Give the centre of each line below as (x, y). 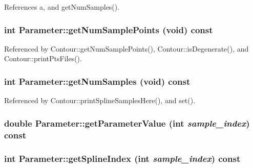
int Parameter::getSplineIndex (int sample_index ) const (122, 158)
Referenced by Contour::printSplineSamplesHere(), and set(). (100, 100)
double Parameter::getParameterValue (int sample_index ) (127, 123)
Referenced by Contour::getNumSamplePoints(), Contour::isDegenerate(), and (126, 48)
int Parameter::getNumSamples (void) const (97, 81)
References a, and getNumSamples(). (62, 7)
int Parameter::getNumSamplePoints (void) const (109, 29)
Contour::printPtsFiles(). (43, 58)
